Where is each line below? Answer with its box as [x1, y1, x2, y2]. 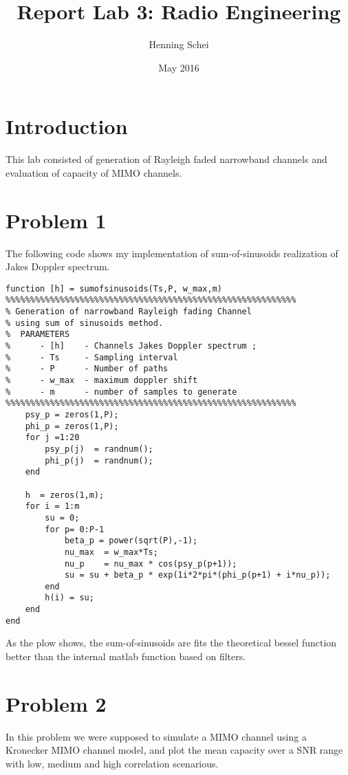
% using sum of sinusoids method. [6, 318, 164, 328]
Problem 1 [6, 206, 107, 234]
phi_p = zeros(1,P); [25, 421, 119, 431]
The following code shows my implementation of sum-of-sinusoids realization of [6, 245, 338, 260]
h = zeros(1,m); [25, 490, 105, 500]
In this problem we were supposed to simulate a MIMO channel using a [6, 729, 307, 743]
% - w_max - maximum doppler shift [6, 375, 198, 385]
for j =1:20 [25, 433, 80, 443]
